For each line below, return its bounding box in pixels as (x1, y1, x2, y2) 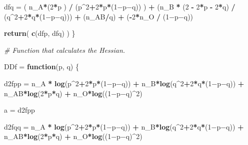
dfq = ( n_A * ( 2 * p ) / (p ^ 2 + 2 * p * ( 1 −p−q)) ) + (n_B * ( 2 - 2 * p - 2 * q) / (4, 1, 235, 11)
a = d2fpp (4, 105, 35, 115)
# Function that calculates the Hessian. (4, 44, 125, 55)
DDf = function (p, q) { (4, 61, 79, 72)
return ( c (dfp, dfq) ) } (4, 28, 75, 38)
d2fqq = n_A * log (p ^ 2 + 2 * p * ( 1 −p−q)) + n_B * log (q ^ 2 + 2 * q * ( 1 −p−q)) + (4, 121, 244, 132)
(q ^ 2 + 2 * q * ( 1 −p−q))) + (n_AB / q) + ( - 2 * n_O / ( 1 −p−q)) (4, 11, 193, 21)
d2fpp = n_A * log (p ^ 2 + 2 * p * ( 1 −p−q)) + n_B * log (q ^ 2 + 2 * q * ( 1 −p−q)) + (4, 78, 244, 88)
